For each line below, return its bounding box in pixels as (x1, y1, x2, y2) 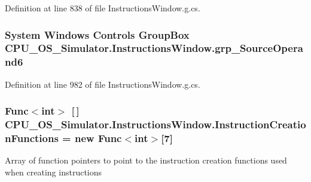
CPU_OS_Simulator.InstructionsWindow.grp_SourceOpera (5, 41, 303, 55)
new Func (74, 131, 122, 146)
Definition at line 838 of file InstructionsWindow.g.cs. (5, 2, 200, 14)
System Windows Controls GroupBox (5, 27, 190, 42)
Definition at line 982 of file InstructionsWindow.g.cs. (5, 78, 200, 90)
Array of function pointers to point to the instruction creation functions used (5, 154, 287, 166)
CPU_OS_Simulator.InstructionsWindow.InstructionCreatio (5, 117, 306, 132)
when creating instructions (5, 165, 102, 178)
